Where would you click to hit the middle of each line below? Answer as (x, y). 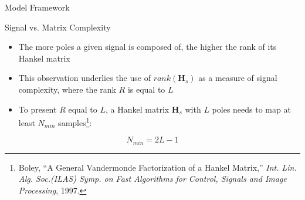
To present (38, 109)
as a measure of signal (238, 78)
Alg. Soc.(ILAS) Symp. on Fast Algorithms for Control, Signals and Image (152, 179)
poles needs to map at (251, 109)
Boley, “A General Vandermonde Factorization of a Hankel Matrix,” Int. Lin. (157, 167)
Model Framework (37, 7)
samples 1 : (75, 122)
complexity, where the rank (67, 89)
